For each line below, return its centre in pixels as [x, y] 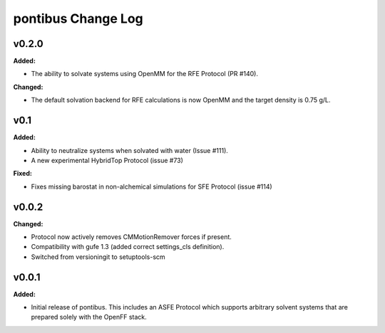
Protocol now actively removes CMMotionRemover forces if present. [131, 237]
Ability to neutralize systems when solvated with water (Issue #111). [129, 150]
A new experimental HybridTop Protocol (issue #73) [107, 160]
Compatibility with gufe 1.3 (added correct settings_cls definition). [128, 247]
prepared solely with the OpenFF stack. [89, 317]
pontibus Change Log [78, 18]
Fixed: [22, 174]
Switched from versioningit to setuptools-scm [98, 257]
